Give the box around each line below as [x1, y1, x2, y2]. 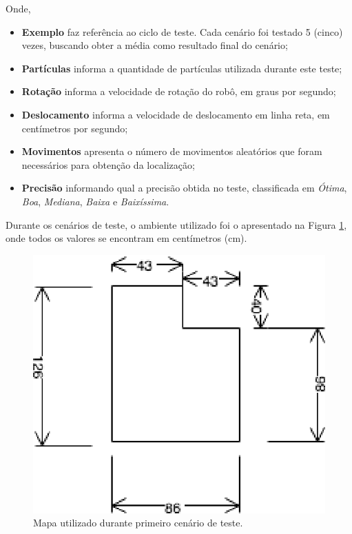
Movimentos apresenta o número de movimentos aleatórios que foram [21, 144, 322, 158]
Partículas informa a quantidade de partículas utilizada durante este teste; [21, 61, 342, 75]
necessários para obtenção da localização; [21, 157, 195, 172]
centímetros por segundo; [21, 121, 128, 135]
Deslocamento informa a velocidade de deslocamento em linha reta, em [21, 107, 330, 121]
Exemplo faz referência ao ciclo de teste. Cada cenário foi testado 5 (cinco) [21, 24, 343, 39]
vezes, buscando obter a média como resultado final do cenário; [21, 38, 288, 52]
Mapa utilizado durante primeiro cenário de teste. [33, 515, 243, 530]
